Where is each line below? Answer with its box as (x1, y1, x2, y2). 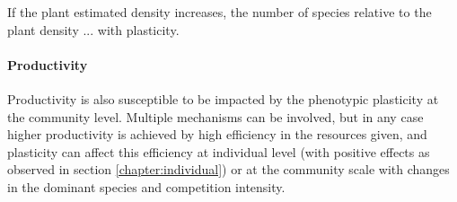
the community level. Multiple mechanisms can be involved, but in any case (7, 107, 424, 126)
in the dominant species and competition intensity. (7, 177, 286, 196)
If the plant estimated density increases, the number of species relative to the (7, 3, 432, 21)
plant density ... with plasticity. (7, 20, 180, 39)
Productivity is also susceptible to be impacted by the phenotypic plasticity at (7, 89, 439, 108)
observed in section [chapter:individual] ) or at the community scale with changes (7, 160, 450, 179)
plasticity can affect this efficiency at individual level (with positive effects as (7, 142, 430, 161)
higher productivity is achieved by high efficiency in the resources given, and (7, 125, 427, 144)
